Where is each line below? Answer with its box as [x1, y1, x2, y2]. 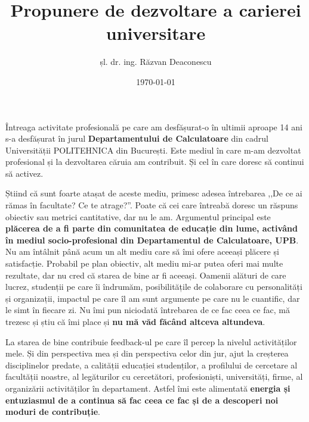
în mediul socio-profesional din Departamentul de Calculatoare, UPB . [5, 233, 299, 246]
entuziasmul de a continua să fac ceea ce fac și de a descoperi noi [5, 393, 279, 406]
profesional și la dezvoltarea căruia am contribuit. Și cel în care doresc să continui [5, 155, 304, 168]
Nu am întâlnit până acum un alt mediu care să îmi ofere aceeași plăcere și [5, 245, 279, 258]
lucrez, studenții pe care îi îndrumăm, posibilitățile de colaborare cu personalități [5, 280, 302, 293]
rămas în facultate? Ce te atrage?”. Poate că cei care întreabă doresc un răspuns [5, 199, 298, 211]
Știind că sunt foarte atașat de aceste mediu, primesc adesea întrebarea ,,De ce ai [5, 187, 302, 199]
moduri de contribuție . [5, 405, 100, 418]
